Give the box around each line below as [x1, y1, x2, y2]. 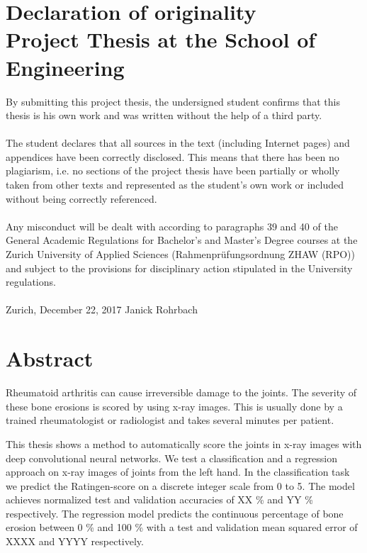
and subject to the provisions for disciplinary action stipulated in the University [6, 260, 353, 275]
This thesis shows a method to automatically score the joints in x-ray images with [6, 436, 362, 451]
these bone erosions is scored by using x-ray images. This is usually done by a [6, 398, 343, 413]
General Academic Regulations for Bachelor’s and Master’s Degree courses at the [6, 233, 358, 247]
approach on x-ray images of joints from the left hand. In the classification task [6, 464, 350, 479]
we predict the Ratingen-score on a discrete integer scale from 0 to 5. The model [6, 478, 355, 493]
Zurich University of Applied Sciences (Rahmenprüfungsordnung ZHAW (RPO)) [6, 247, 355, 262]
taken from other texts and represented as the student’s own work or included [6, 177, 344, 192]
